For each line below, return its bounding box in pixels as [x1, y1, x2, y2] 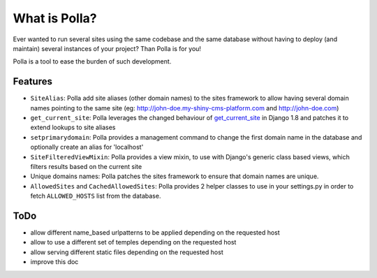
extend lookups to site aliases [30, 123, 116, 132]
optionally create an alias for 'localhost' [30, 143, 144, 152]
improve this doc [30, 258, 79, 266]
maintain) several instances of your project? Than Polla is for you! [13, 44, 202, 52]
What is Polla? [13, 10, 97, 26]
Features [13, 75, 52, 87]
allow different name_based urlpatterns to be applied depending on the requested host [30, 228, 281, 237]
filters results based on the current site [30, 162, 142, 170]
